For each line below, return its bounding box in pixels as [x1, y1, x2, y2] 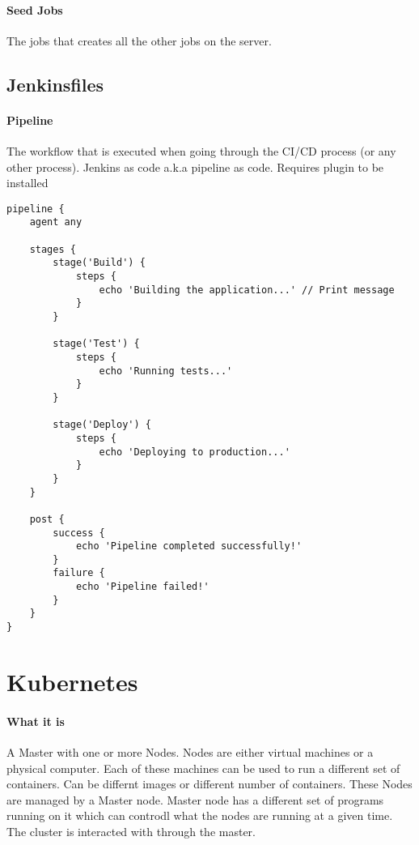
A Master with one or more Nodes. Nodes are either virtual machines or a [6, 743, 374, 760]
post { [29, 513, 65, 525]
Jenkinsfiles [6, 71, 104, 96]
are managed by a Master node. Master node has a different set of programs [6, 791, 384, 808]
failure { [53, 567, 105, 579]
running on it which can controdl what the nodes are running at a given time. [6, 807, 393, 824]
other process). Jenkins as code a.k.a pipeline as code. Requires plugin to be [6, 158, 384, 175]
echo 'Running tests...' [99, 365, 233, 377]
